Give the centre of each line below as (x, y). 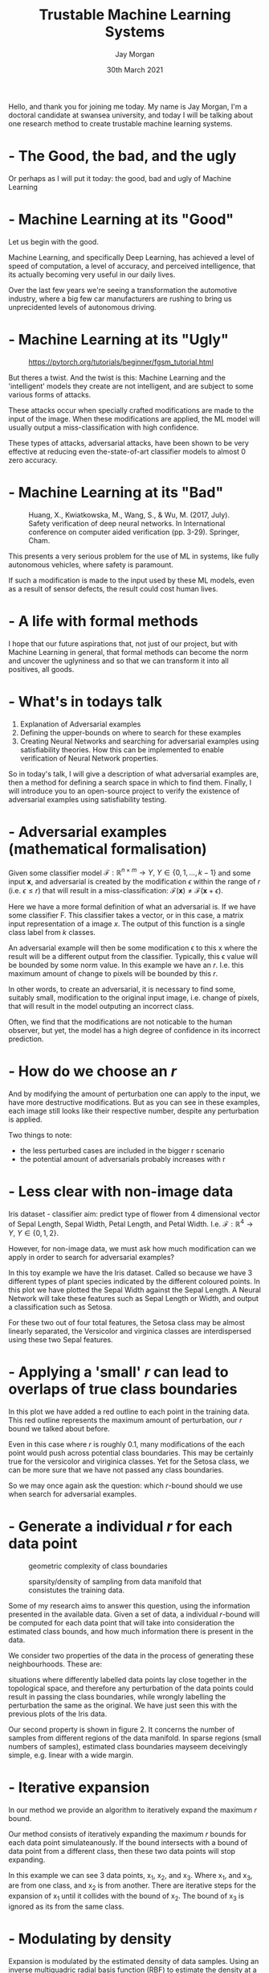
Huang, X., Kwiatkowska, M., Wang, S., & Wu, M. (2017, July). (129, 515)
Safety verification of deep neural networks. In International (127, 523)
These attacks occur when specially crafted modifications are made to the (131, 410)
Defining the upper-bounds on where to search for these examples (130, 732)
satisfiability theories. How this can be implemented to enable (122, 749)
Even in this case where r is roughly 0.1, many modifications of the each (126, 1444)
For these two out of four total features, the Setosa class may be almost (126, 1322)
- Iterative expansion (79, 1787)
